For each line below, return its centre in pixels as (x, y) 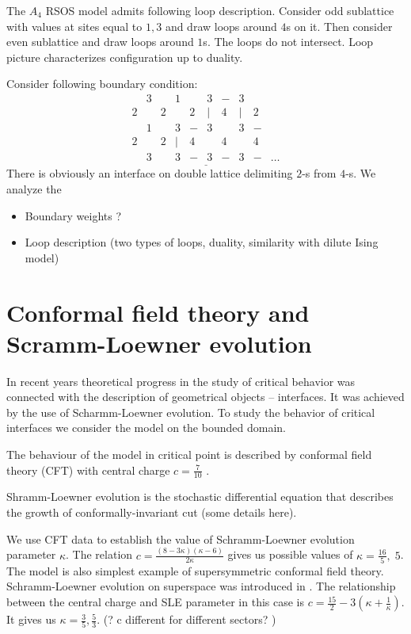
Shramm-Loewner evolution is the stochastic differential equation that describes (200, 497)
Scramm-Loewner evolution (159, 343)
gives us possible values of (290, 554)
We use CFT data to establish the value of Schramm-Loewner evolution (181, 539)
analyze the (34, 188)
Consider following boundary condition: (102, 84)
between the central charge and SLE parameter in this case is (156, 602)
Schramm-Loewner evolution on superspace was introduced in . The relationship (201, 586)
